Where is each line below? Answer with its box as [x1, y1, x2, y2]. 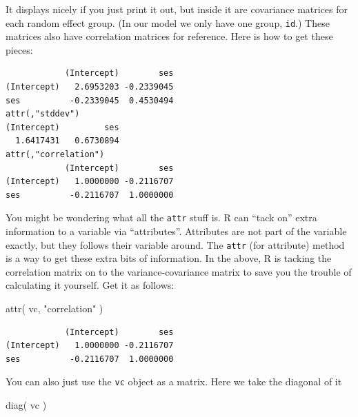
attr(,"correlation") [6, 150, 105, 159]
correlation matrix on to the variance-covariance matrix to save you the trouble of [6, 264, 352, 278]
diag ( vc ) [6, 398, 47, 412]
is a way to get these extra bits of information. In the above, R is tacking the [6, 251, 332, 265]
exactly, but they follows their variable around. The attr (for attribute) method [6, 237, 345, 252]
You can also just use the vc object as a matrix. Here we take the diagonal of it [6, 374, 342, 389]
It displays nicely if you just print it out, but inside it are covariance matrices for [6, 2, 348, 16]
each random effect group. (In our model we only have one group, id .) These [6, 15, 330, 30]
